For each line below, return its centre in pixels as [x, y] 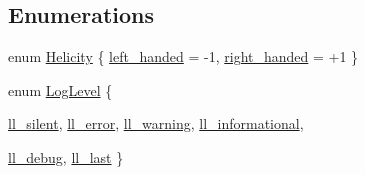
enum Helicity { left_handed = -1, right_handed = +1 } [183, 56]
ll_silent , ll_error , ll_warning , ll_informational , [156, 123]
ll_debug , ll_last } [66, 156]
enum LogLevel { [60, 89]
